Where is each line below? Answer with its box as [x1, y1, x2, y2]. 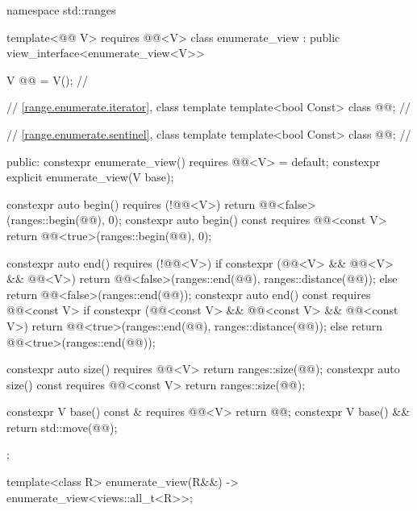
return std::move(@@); [6, 418, 118, 435]
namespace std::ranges [6, 2, 116, 18]
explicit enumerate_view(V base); [6, 168, 174, 185]
